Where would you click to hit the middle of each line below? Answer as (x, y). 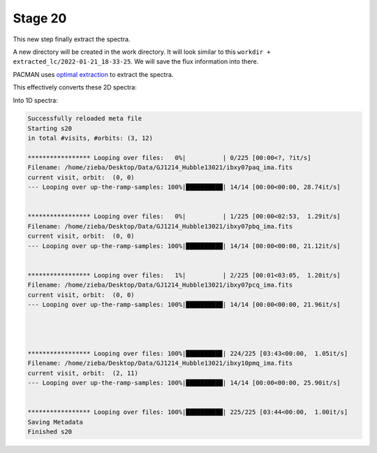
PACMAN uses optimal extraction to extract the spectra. (93, 74)
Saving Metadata (56, 422)
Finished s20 (50, 431)
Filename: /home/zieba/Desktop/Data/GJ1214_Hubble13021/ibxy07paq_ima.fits (160, 167)
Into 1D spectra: (36, 100)
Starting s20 (50, 128)
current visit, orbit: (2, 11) (83, 373)
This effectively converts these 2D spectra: (75, 87)
